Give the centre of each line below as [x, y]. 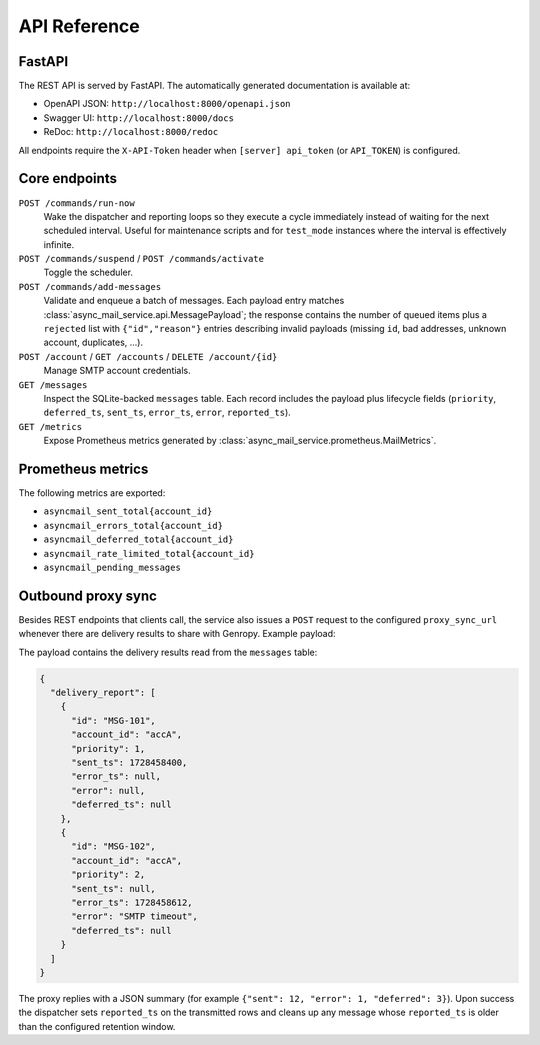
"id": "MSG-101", [114, 720]
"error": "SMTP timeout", [135, 916]
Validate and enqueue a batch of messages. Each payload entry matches [194, 301]
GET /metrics [50, 426]
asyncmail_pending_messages [112, 568]
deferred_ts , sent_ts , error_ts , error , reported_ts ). [167, 412]
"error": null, [108, 790]
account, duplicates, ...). [93, 342]
